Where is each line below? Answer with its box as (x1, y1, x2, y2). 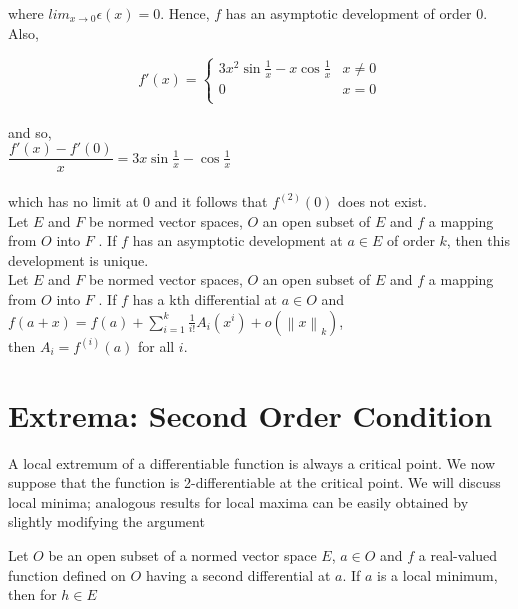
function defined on (8, 564, 126, 585)
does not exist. (338, 190, 427, 211)
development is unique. (8, 249, 149, 270)
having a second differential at (145, 564, 331, 585)
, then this (446, 230, 510, 251)
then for (8, 584, 57, 605)
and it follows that (154, 190, 268, 211)
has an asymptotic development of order (225, 3, 472, 23)
